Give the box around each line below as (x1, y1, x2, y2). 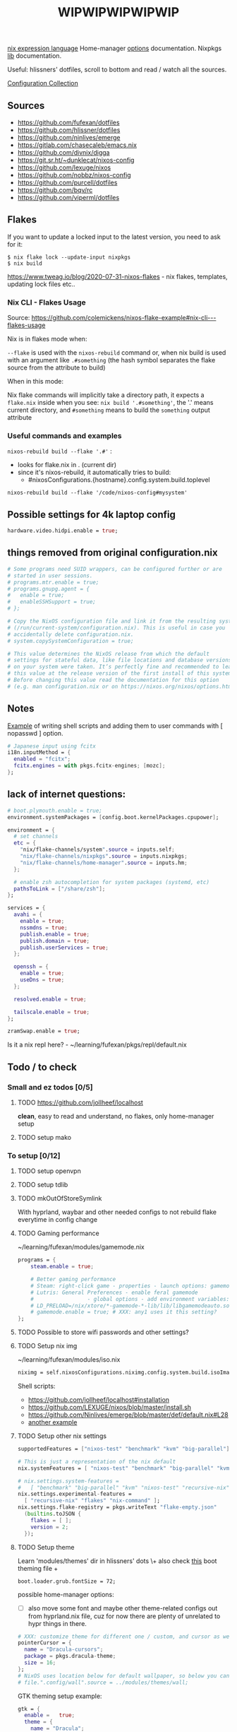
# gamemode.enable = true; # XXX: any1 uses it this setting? (30, 1309, 217, 1316)
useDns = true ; (20, 977, 65, 984)
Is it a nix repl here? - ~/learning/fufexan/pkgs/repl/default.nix (7, 1040, 187, 1049)
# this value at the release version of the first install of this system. (7, 670, 235, 677)
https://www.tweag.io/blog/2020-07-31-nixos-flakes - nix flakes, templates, (7, 272, 228, 281)
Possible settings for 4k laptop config (7, 508, 176, 520)
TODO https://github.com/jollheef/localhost (17, 1098, 143, 1107)
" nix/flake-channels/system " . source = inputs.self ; (20, 846, 175, 854)
